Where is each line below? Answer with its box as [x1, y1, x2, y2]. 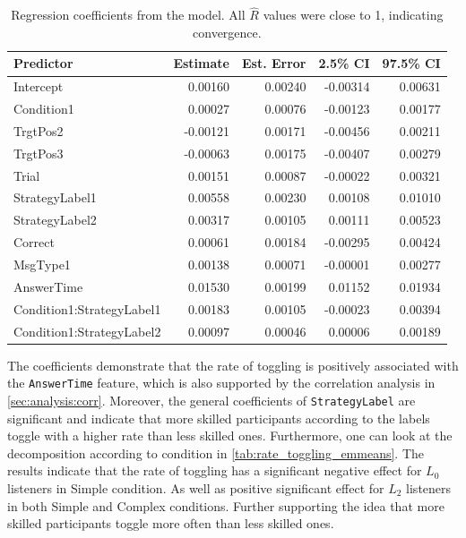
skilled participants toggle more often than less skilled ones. [7, 514, 334, 533]
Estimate [173, 54, 229, 73]
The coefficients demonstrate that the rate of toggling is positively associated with [7, 355, 459, 374]
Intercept [13, 77, 64, 96]
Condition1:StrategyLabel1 [13, 299, 161, 318]
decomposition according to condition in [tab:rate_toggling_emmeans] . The [7, 443, 425, 462]
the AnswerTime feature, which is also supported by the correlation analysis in [7, 373, 436, 392]
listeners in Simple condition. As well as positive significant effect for [7, 478, 384, 497]
